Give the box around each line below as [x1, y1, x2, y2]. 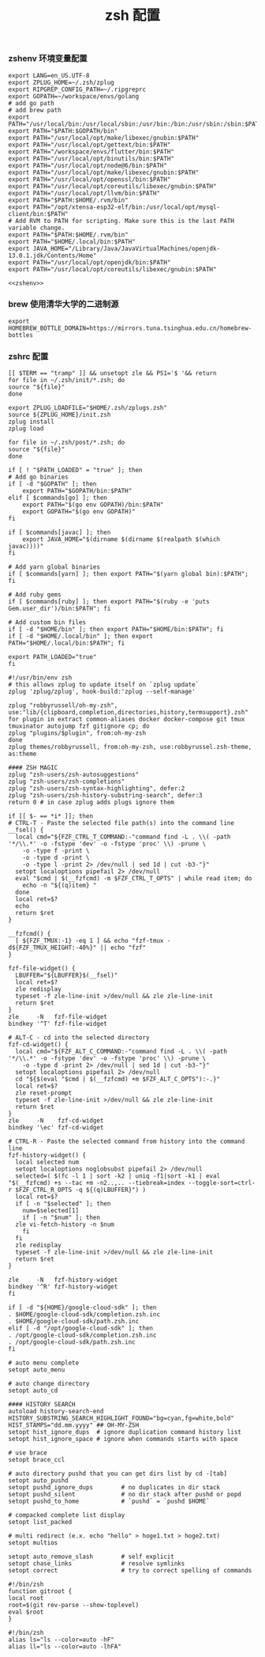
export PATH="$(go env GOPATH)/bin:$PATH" [22, 501, 164, 509]
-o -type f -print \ [22, 847, 90, 855]
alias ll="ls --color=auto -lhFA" [8, 1643, 122, 1651]
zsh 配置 [105, 6, 160, 25]
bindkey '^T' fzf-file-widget [8, 1020, 108, 1028]
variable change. [8, 224, 65, 232]
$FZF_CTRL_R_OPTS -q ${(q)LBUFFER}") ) [15, 1186, 147, 1194]
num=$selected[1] [22, 1207, 80, 1215]
